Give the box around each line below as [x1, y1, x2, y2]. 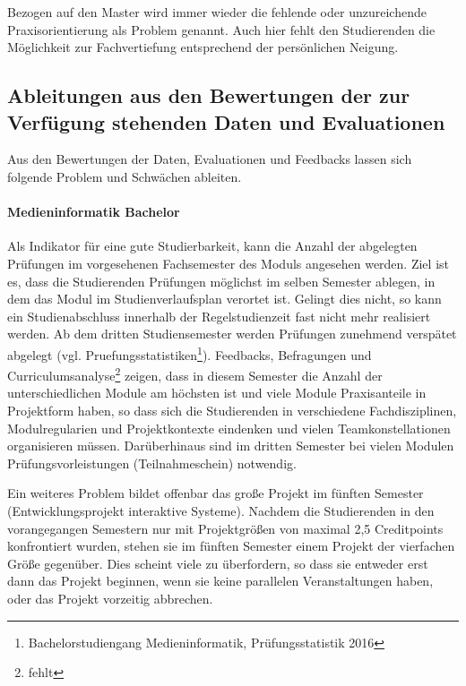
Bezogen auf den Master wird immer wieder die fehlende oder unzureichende [7, 3, 427, 21]
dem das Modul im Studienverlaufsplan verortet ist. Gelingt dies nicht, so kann [7, 289, 442, 308]
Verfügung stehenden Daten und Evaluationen [7, 107, 445, 135]
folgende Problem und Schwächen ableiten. [7, 167, 242, 185]
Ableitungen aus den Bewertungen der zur [7, 81, 410, 109]
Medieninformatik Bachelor [7, 202, 180, 221]
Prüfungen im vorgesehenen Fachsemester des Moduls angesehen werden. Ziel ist [7, 253, 449, 272]
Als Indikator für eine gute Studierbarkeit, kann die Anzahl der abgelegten [7, 236, 418, 255]
